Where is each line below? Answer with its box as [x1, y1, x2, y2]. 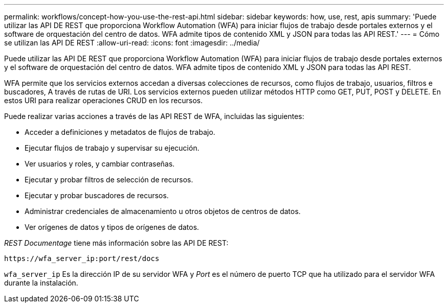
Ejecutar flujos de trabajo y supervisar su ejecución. [25, 144, 199, 152]
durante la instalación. [4, 278, 78, 287]
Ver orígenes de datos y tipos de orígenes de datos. [25, 223, 199, 231]
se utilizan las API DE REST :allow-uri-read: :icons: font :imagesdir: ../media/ [4, 38, 260, 47]
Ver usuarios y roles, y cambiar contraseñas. [25, 159, 175, 168]
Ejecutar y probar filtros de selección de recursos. [25, 175, 193, 184]
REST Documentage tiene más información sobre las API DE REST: [4, 239, 229, 247]
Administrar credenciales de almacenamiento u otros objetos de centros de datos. [25, 207, 301, 216]
